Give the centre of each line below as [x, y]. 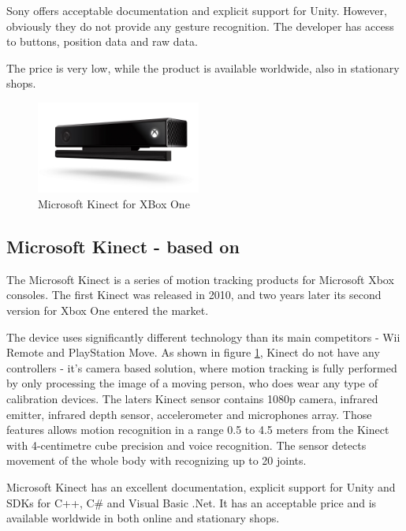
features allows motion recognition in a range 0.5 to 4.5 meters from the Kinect [198, 430]
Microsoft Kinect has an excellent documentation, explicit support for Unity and [201, 486]
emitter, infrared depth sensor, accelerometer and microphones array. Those [189, 414]
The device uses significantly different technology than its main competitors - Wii [203, 337]
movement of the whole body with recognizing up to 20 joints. [156, 460]
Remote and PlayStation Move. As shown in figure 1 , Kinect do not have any [193, 352]
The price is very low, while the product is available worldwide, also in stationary [203, 67]
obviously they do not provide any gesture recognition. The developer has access [200, 26]
